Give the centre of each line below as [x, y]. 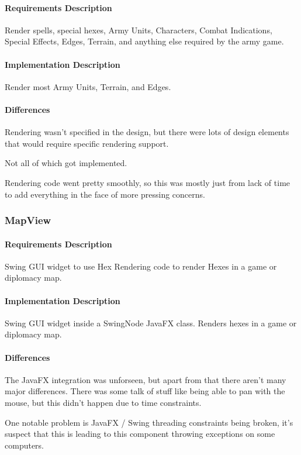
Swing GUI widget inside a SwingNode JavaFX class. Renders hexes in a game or [151, 323]
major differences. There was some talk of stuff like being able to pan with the [145, 391]
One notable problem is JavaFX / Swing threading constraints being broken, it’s [149, 422]
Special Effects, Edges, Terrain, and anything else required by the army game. [144, 41]
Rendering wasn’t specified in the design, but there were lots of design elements [147, 132]
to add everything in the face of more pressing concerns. [105, 194]
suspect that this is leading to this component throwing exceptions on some [140, 434]
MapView [28, 220]
